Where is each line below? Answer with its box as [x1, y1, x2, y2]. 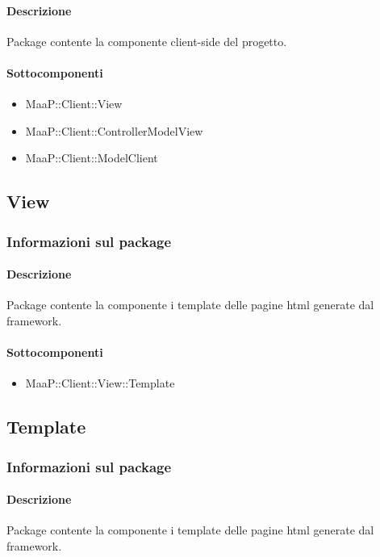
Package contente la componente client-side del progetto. [6, 32, 287, 49]
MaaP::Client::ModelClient [25, 149, 158, 166]
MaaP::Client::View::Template [25, 375, 175, 392]
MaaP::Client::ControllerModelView [25, 122, 203, 139]
